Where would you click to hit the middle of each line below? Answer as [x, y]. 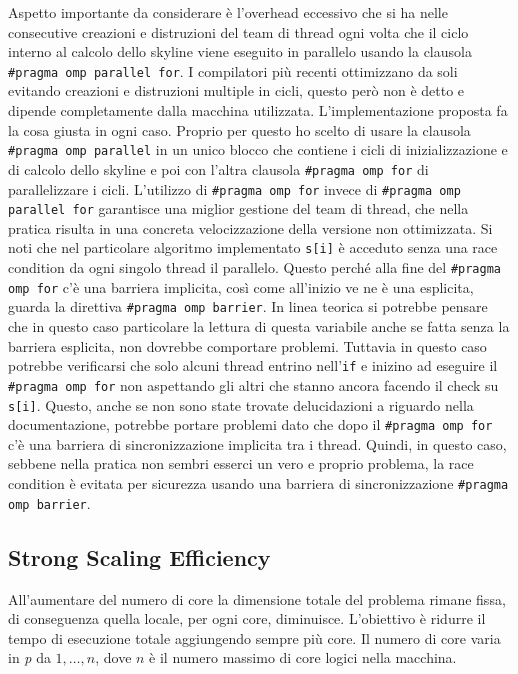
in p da [29, 657]
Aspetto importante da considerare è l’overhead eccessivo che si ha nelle [228, 12]
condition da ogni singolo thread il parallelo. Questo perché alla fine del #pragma [254, 267]
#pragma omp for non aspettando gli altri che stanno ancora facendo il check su [253, 384]
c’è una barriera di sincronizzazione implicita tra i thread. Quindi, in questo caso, [257, 443]
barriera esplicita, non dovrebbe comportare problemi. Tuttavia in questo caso [247, 345]
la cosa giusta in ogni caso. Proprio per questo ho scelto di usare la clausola [239, 129]
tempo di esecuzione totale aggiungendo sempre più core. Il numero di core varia [254, 637]
